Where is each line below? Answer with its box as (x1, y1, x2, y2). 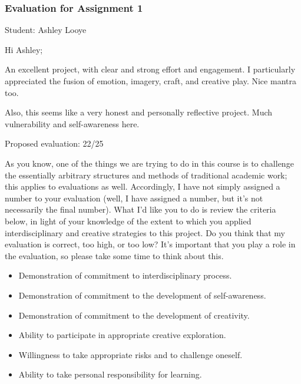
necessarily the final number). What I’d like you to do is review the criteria (5, 203, 276, 216)
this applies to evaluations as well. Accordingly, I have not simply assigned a (5, 180, 280, 193)
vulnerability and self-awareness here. (5, 117, 140, 130)
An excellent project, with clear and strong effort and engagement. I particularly (5, 63, 296, 75)
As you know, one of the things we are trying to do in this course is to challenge (5, 157, 294, 169)
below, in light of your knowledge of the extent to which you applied (5, 214, 252, 227)
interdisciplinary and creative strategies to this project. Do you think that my (5, 226, 285, 239)
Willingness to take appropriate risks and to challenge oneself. (18, 348, 243, 360)
